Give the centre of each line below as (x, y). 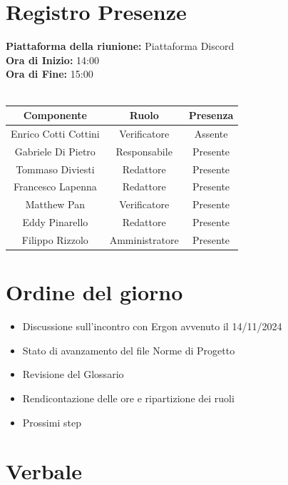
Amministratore (144, 239)
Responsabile (144, 151)
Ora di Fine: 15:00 (50, 74)
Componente (55, 115)
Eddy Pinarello (55, 222)
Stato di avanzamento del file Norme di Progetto (129, 350)
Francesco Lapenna (55, 187)
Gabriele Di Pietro (55, 151)
